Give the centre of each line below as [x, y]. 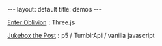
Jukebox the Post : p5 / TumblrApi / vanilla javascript [81, 36]
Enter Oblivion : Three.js [41, 22]
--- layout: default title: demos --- [55, 9]
